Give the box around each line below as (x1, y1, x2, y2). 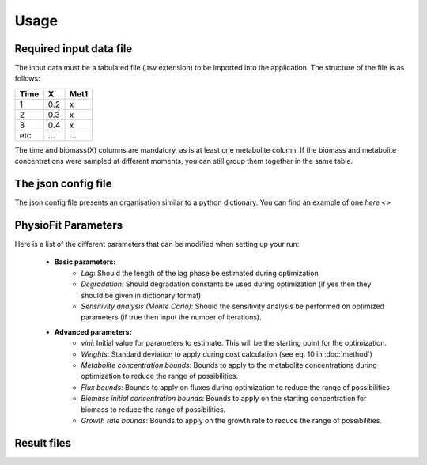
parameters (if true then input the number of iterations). (81, 312, 262, 322)
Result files (14, 436, 71, 450)
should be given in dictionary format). (81, 290, 203, 300)
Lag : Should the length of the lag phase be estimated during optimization (81, 268, 319, 278)
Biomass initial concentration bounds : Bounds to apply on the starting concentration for (81, 394, 367, 403)
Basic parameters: (54, 257, 116, 267)
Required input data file (14, 42, 133, 55)
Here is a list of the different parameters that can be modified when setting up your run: (14, 240, 300, 249)
